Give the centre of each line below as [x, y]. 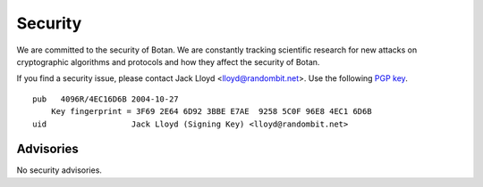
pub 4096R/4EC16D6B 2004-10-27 [106, 99]
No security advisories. [59, 170]
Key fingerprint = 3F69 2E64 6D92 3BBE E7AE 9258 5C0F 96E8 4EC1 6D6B [211, 112]
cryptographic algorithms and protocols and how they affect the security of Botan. [168, 61]
